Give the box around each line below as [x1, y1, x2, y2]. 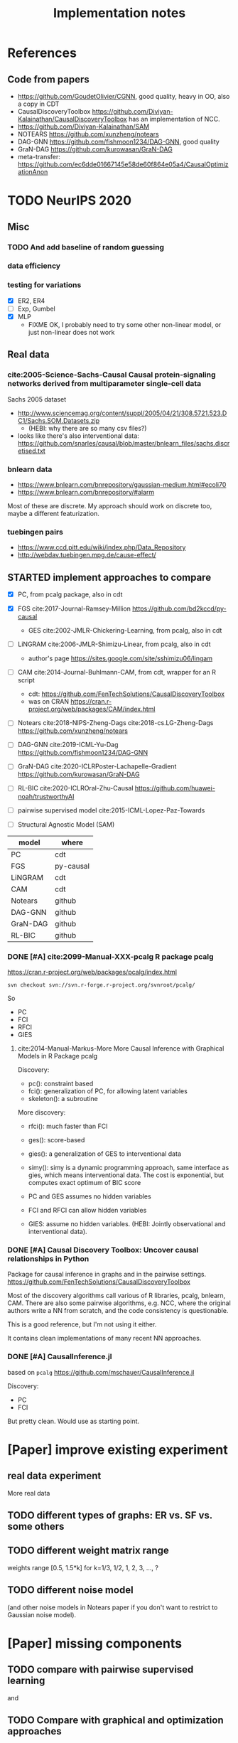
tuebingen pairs [7, 527, 64, 537]
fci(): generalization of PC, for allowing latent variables [28, 1086, 188, 1095]
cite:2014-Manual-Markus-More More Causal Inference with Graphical [17, 1044, 225, 1053]
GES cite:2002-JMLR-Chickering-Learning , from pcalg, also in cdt [28, 626, 222, 635]
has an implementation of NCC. [128, 115, 220, 123]
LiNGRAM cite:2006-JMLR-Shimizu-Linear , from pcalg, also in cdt [17, 640, 211, 648]
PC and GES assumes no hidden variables [28, 1192, 151, 1201]
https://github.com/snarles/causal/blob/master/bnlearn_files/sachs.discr [17, 439, 230, 447]
